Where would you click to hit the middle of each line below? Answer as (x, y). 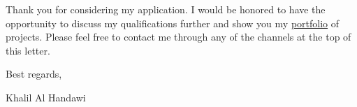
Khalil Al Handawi (46, 97)
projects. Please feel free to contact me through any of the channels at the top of (178, 37)
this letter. (28, 50)
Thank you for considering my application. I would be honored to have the (166, 9)
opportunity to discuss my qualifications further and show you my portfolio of (173, 23)
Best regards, (34, 74)
